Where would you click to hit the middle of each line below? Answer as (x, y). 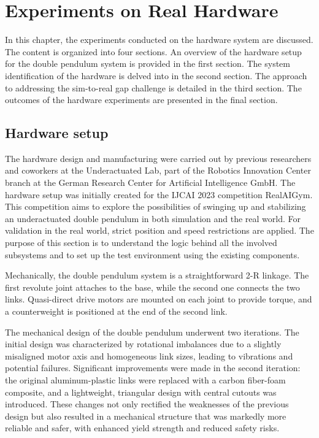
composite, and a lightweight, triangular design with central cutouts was (141, 392)
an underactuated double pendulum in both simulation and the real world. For (153, 218)
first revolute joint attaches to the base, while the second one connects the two (152, 287)
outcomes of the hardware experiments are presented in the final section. (141, 100)
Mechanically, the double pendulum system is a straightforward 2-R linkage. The (157, 275)
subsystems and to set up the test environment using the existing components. (152, 254)
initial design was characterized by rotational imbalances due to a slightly (143, 344)
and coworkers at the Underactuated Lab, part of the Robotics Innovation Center (158, 170)
